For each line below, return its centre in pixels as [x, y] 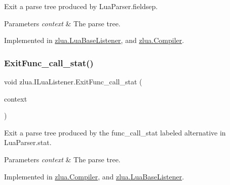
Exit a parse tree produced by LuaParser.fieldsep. [81, 6]
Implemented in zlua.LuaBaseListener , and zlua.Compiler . [94, 40]
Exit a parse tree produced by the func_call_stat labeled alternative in [115, 132]
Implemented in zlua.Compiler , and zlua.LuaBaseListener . [94, 176]
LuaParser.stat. [28, 142]
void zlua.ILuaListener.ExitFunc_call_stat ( [73, 81]
